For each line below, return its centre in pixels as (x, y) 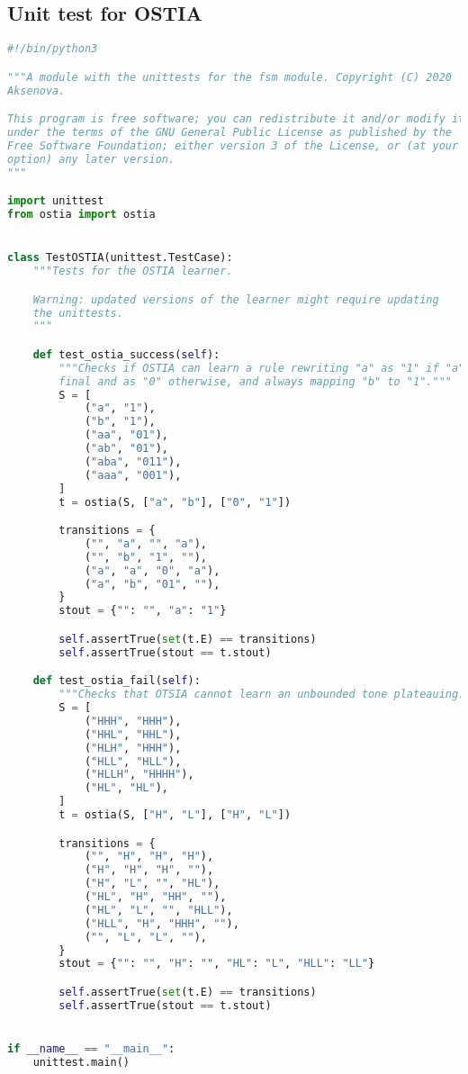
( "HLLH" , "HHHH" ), (139, 775)
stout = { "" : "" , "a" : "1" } (143, 611)
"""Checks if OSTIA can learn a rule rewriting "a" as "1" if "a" (262, 368)
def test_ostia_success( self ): (126, 354)
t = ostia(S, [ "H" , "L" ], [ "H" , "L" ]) (175, 815)
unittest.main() (81, 1062)
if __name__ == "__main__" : (91, 1049)
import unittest (56, 201)
